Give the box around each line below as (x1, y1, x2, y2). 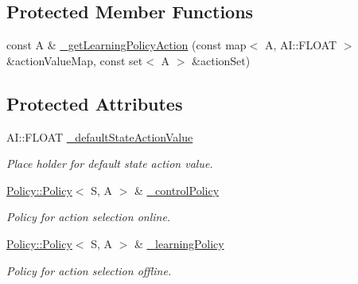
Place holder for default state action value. (6, 155, 213, 172)
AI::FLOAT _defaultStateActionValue (6, 128, 193, 145)
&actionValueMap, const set (6, 52, 143, 68)
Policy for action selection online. (6, 208, 171, 225)
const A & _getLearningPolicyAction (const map (6, 37, 247, 53)
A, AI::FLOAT (264, 37, 337, 53)
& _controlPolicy (134, 181, 220, 198)
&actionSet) (192, 52, 251, 68)
